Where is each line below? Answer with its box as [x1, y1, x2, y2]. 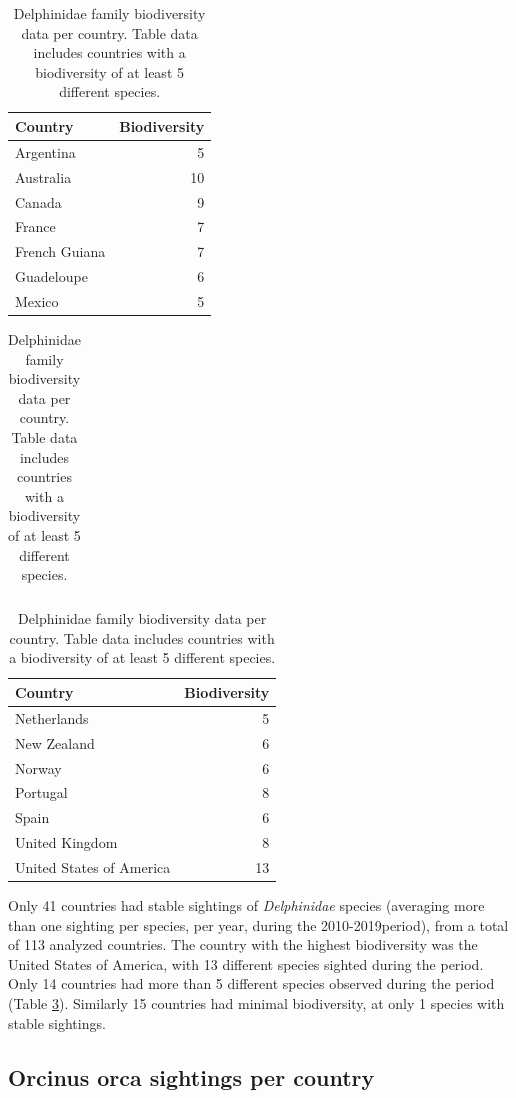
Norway [15, 757, 62, 778]
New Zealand [15, 732, 95, 753]
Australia [15, 166, 72, 187]
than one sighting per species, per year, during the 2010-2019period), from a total [8, 914, 509, 935]
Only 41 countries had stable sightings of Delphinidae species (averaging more [8, 894, 485, 915]
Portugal [15, 782, 68, 803]
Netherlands [15, 707, 89, 728]
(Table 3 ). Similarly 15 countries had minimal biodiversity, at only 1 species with [8, 992, 505, 1013]
